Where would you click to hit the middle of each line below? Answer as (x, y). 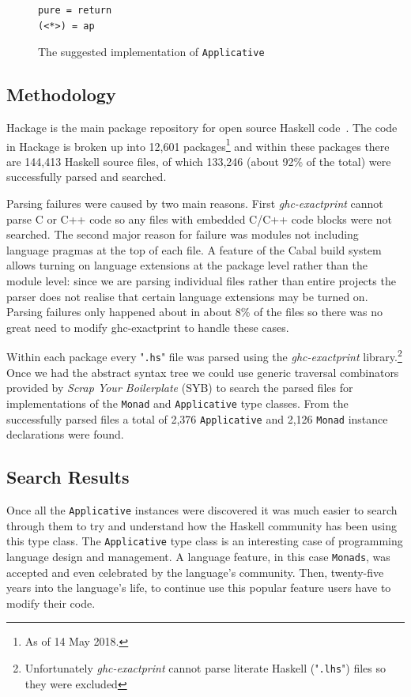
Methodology (61, 94)
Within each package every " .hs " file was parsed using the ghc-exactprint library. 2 (204, 356)
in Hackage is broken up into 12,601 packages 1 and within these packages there (198, 145)
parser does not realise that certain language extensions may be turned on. (187, 296)
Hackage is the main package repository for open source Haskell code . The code (202, 128)
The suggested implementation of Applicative (151, 52)
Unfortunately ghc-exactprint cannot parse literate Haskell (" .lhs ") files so (205, 667)
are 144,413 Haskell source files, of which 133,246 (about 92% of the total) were (199, 161)
